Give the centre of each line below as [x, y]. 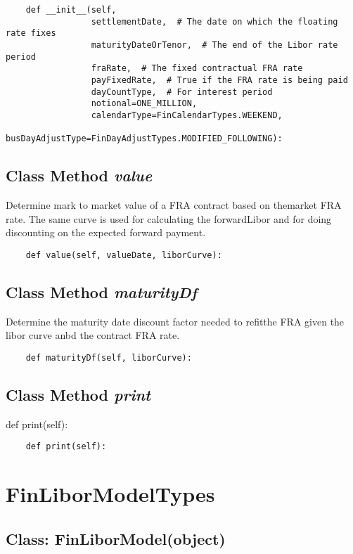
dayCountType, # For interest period [182, 92]
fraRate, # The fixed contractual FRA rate [197, 69]
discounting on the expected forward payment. [106, 232]
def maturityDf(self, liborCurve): [109, 357]
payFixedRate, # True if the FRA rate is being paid [219, 80]
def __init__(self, [71, 10]
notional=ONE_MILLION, [144, 104]
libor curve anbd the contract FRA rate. [93, 335]
